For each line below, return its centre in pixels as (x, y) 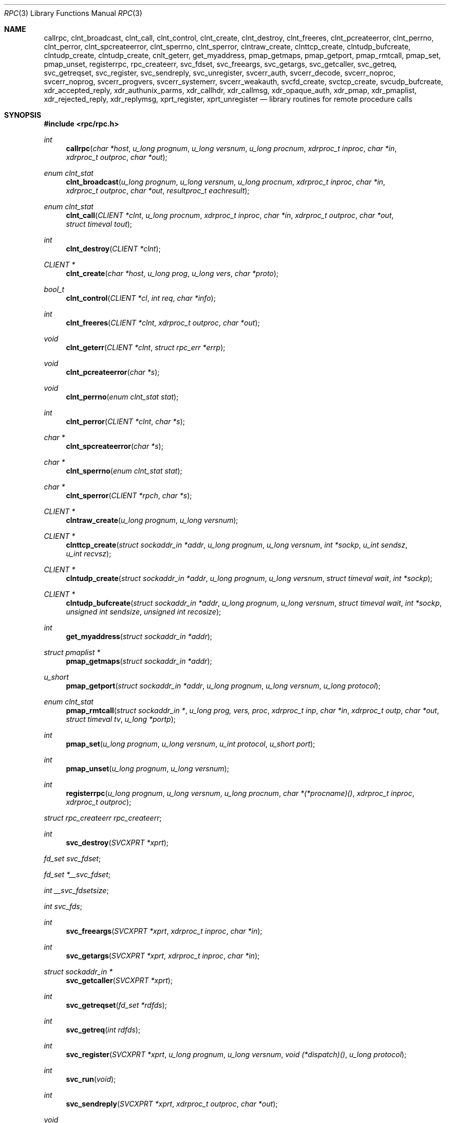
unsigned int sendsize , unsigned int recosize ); (144, 612)
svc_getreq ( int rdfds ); (103, 1030)
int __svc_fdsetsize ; (76, 890)
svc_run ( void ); (91, 1079)
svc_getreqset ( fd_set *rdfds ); (117, 1005)
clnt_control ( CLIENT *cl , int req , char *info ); (141, 298)
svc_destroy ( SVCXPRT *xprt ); (117, 843)
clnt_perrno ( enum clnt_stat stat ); (122, 397)
